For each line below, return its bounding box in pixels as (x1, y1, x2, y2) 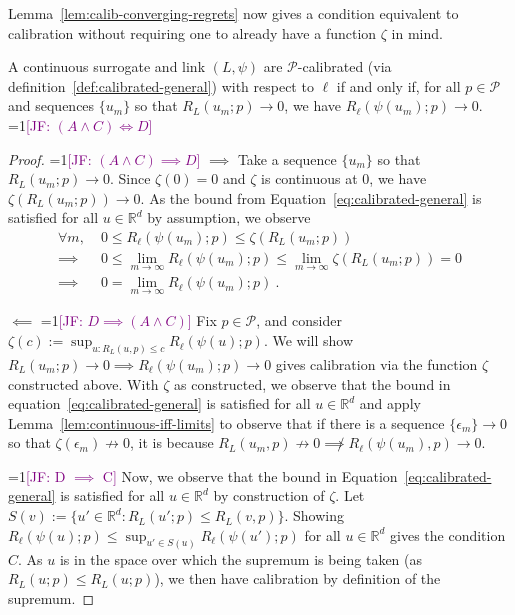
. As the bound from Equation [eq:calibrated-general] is (140, 187, 482, 208)
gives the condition (390, 524, 506, 545)
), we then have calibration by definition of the (154, 568, 441, 589)
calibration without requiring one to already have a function (8, 22, 377, 43)
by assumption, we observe (147, 207, 311, 228)
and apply (359, 393, 421, 414)
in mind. (391, 22, 443, 43)
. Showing (284, 505, 344, 526)
